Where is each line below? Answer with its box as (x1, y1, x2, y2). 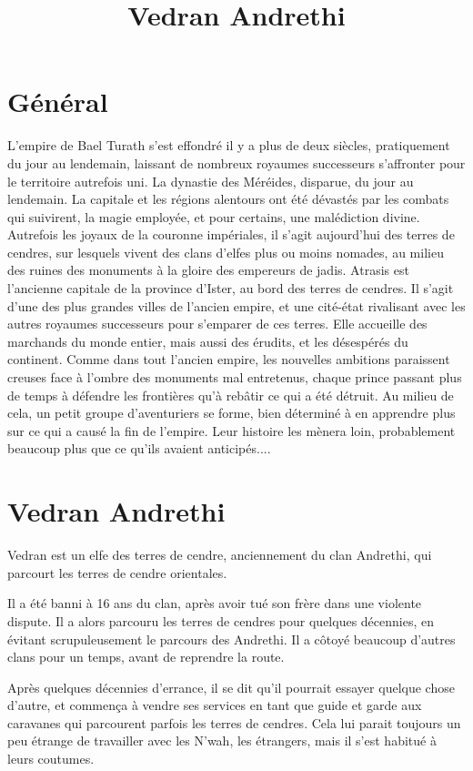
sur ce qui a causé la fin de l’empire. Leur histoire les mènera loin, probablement (7, 421, 456, 440)
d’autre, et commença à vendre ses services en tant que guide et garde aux (7, 695, 422, 715)
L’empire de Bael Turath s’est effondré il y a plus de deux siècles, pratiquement (7, 136, 450, 155)
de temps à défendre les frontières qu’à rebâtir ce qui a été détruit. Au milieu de (7, 385, 454, 404)
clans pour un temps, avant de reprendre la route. (7, 647, 285, 666)
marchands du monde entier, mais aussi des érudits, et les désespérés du (7, 331, 408, 350)
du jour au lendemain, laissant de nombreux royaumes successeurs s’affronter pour (7, 153, 466, 172)
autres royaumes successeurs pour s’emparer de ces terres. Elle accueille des (7, 314, 428, 333)
